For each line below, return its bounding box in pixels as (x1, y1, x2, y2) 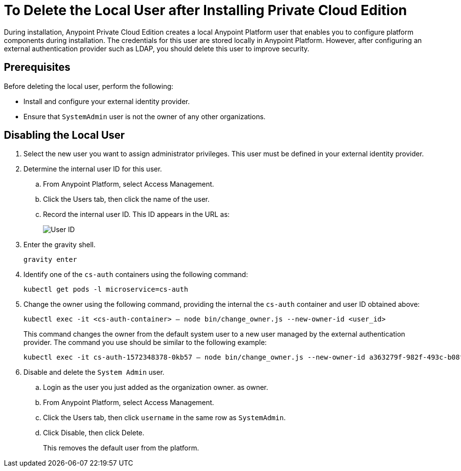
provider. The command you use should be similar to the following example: (23, 338, 267, 347)
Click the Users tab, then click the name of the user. (43, 195, 210, 204)
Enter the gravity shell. (23, 240, 96, 249)
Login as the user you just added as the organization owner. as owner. (43, 383, 269, 392)
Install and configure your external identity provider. (23, 97, 190, 106)
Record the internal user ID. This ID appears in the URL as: (43, 210, 230, 219)
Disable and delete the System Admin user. (23, 368, 165, 377)
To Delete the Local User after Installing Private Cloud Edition (4, 2, 407, 19)
